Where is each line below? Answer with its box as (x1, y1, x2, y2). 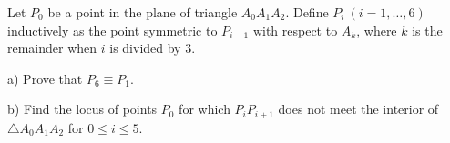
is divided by (109, 38, 181, 57)
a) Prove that (7, 68, 83, 87)
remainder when (7, 38, 97, 57)
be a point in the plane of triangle (47, 3, 238, 21)
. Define (285, 3, 329, 21)
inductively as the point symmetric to (7, 20, 218, 39)
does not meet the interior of (278, 99, 439, 118)
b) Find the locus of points (7, 99, 158, 118)
